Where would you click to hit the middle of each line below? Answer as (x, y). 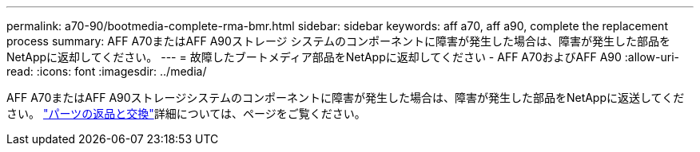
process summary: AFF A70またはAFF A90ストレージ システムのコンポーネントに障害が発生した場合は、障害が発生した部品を (339, 41)
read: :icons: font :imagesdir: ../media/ (107, 71)
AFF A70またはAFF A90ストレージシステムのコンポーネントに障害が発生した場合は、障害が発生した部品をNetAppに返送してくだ (346, 97)
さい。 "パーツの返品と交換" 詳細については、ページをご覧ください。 (186, 113)
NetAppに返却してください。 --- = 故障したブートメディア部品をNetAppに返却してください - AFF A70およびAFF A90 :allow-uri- (343, 57)
